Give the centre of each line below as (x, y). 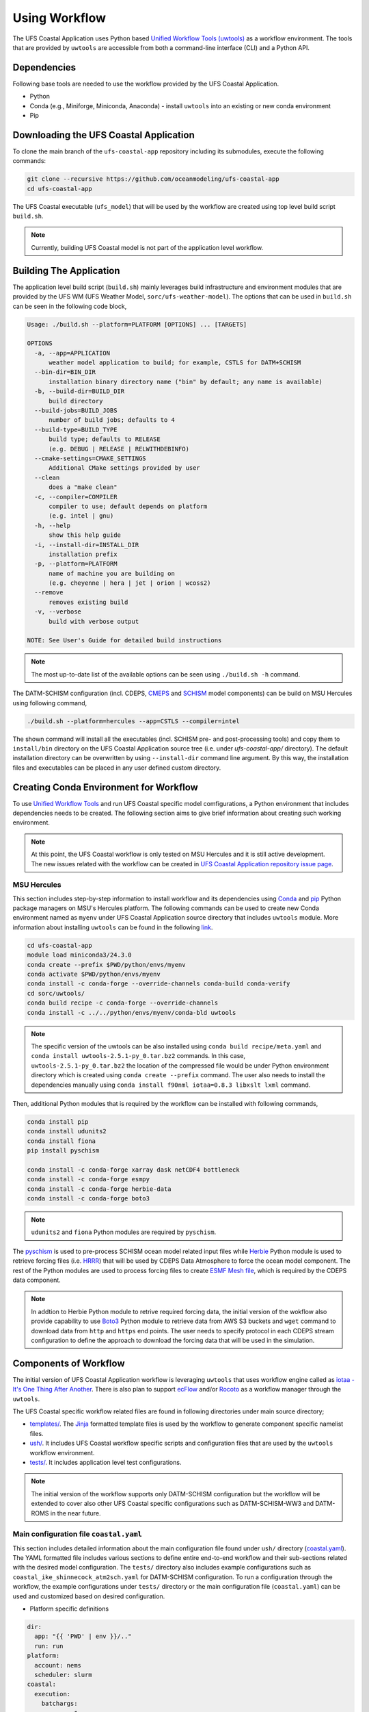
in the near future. (76, 1513)
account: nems (58, 1665)
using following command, (50, 703)
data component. (37, 1280)
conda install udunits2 (67, 1131)
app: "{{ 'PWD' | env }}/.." (83, 1636)
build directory (76, 401)
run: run (49, 1646)
